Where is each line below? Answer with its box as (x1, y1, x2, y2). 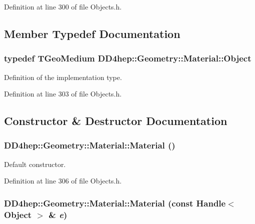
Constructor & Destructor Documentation (4, 113, 227, 128)
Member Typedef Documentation (4, 25, 180, 41)
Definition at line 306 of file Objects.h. (4, 175, 122, 186)
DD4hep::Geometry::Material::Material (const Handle (4, 196, 226, 209)
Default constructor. (4, 158, 66, 169)
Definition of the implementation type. (4, 71, 122, 82)
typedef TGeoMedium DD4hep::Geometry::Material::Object (4, 52, 251, 64)
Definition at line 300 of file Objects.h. (4, 1, 122, 11)
